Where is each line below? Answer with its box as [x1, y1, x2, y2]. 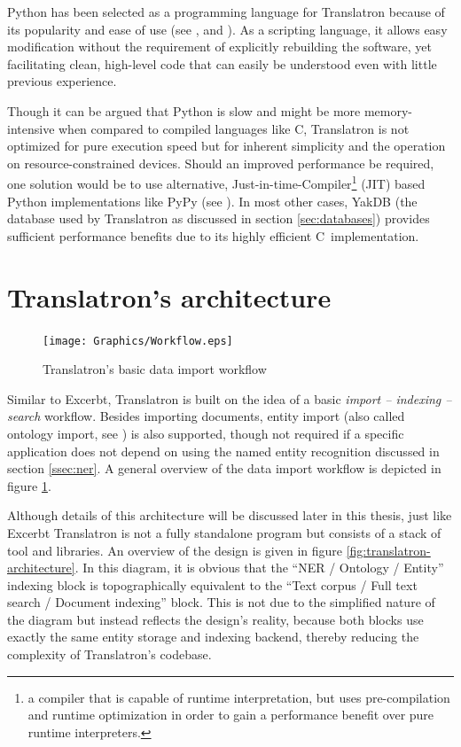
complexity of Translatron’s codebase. [7, 645, 212, 664]
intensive [7, 119, 55, 137]
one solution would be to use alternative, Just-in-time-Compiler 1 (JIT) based [7, 172, 426, 192]
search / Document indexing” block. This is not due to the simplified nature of [7, 593, 435, 611]
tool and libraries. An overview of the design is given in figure [7, 541, 343, 559]
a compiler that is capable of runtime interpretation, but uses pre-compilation [27, 688, 450, 706]
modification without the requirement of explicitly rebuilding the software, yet [7, 37, 432, 56]
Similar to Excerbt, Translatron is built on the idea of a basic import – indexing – [7, 389, 452, 408]
